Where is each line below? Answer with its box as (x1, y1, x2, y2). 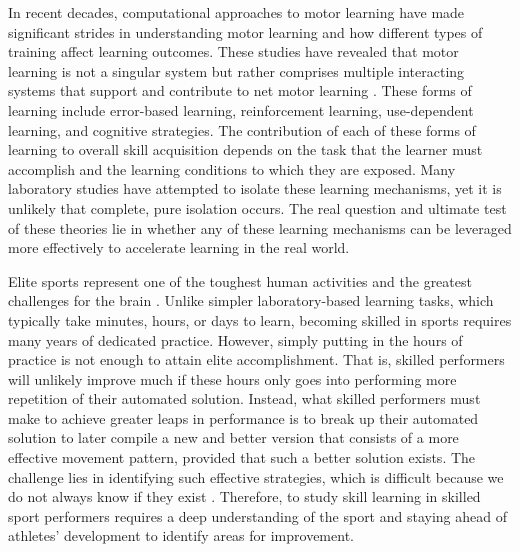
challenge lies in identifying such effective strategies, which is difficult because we (8, 466, 504, 487)
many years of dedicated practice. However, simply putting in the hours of (8, 329, 463, 350)
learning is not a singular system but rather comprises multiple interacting (8, 60, 465, 81)
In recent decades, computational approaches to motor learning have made (8, 2, 465, 22)
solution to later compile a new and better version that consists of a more (8, 427, 459, 448)
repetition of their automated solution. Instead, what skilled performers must (8, 388, 481, 409)
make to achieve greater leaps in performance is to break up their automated (8, 407, 479, 428)
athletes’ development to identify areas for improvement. (8, 525, 354, 546)
